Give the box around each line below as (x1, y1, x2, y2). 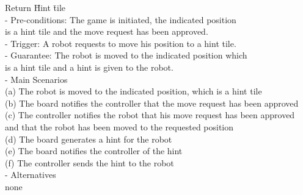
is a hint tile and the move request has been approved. (5, 25, 208, 38)
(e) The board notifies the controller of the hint (5, 144, 183, 157)
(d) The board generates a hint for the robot (5, 132, 172, 145)
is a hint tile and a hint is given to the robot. (5, 60, 173, 73)
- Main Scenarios (5, 73, 68, 85)
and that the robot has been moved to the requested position (5, 120, 234, 133)
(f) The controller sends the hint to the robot (5, 156, 174, 169)
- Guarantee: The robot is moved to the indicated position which (5, 49, 247, 62)
